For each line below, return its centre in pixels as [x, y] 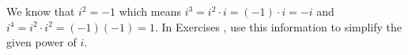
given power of [42, 42]
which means [150, 11]
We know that [41, 11]
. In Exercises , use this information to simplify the [278, 26]
